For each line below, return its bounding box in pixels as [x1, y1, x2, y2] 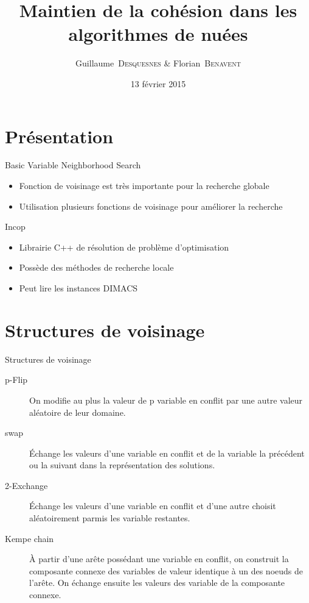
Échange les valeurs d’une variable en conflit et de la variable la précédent [29, 446, 305, 459]
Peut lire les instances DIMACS [19, 282, 138, 294]
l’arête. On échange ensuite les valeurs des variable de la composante [29, 576, 285, 589]
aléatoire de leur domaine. [29, 405, 126, 418]
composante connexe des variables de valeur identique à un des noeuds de [29, 564, 303, 577]
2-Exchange [5, 479, 48, 491]
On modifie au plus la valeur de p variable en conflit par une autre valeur [29, 393, 303, 406]
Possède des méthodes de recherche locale [19, 261, 174, 274]
